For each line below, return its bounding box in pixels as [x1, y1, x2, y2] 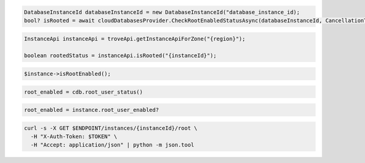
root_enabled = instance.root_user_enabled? [24, 106, 159, 114]
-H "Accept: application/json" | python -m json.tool [30, 142, 195, 148]
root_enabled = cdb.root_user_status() [24, 88, 143, 95]
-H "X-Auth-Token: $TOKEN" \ [30, 133, 118, 140]
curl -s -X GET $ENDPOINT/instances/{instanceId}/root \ [24, 125, 198, 131]
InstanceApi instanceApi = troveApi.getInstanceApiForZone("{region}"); [24, 35, 246, 42]
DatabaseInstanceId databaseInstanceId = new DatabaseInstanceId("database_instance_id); [24, 9, 301, 15]
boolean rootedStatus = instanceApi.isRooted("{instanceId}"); [24, 52, 217, 59]
